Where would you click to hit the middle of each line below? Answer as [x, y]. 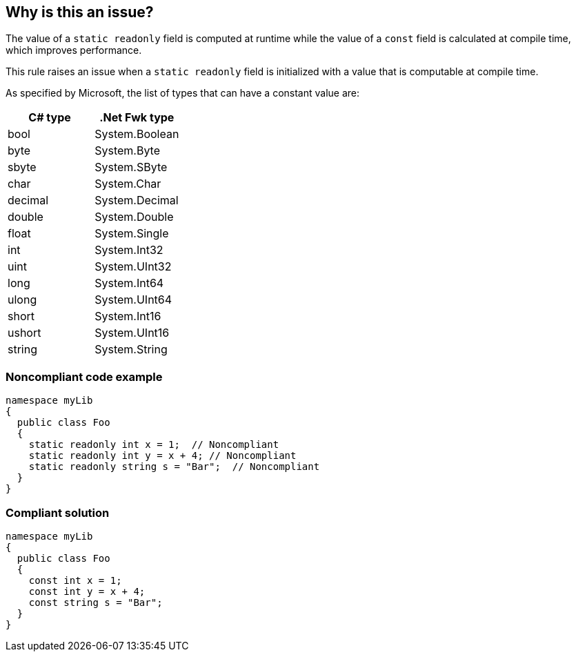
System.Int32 [129, 250]
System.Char [128, 184]
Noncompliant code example [84, 376]
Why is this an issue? [80, 12]
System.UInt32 [133, 267]
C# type [50, 118]
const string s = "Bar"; [96, 602]
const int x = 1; [75, 580]
